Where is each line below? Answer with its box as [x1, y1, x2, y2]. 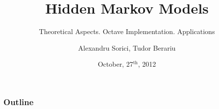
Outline [3, 95, 34, 108]
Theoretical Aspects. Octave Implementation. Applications [39, 26, 215, 36]
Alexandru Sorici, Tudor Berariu [78, 42, 176, 53]
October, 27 [97, 59, 133, 69]
